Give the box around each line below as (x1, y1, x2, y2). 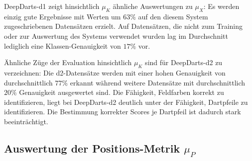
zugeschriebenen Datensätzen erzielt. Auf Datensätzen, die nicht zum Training (4, 21, 243, 31)
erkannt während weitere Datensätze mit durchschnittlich (70, 77, 246, 87)
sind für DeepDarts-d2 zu (145, 57, 223, 68)
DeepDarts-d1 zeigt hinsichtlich (4, 1, 100, 11)
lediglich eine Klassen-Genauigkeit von (4, 40, 121, 51)
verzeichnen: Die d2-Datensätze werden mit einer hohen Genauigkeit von (4, 67, 226, 78)
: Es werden (203, 1, 240, 11)
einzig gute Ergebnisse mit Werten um (4, 11, 121, 21)
